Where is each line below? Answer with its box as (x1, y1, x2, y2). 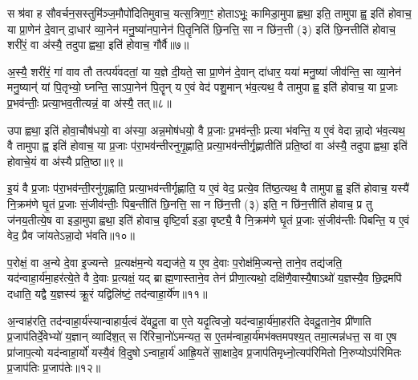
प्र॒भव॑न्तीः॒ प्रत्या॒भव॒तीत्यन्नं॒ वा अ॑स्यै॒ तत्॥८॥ (7, 94, 172, 111)
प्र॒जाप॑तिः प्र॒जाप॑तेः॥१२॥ (7, 359, 101, 376)
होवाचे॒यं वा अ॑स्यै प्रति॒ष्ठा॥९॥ (7, 152, 123, 169)
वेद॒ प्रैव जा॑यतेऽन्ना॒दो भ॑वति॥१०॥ (7, 227, 136, 244)
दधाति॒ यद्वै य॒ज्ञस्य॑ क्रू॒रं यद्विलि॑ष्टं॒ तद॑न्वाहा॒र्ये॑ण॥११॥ (7, 285, 208, 301)
